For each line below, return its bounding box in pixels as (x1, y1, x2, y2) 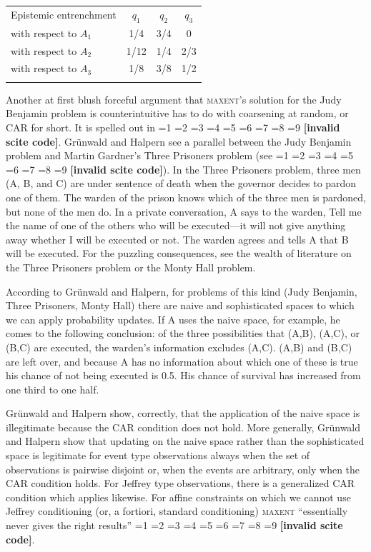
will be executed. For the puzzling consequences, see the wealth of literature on (6, 246, 352, 261)
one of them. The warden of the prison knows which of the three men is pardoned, (6, 189, 366, 204)
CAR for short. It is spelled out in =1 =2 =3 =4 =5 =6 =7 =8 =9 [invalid (6, 120, 340, 135)
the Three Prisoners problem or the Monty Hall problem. (6, 259, 256, 274)
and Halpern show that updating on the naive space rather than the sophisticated (6, 433, 365, 448)
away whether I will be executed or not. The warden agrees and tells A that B (6, 231, 349, 246)
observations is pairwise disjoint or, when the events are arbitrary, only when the (6, 461, 360, 476)
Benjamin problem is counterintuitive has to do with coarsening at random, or (6, 106, 349, 121)
